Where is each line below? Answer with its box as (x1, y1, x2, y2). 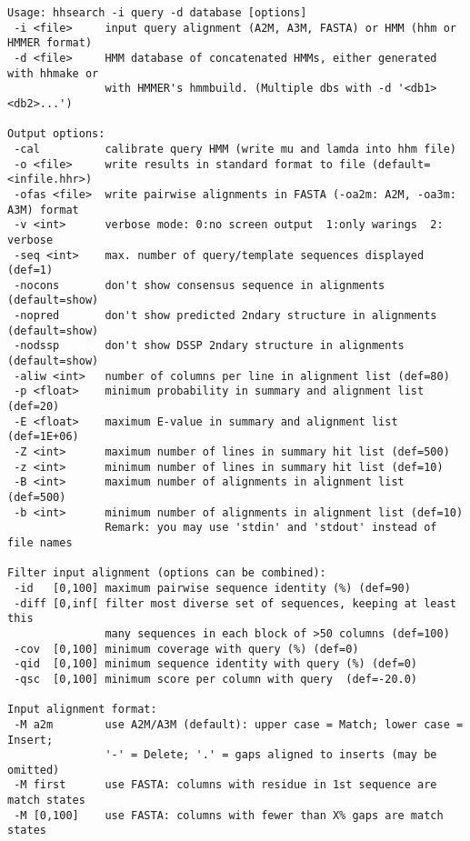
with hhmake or (7, 66, 99, 80)
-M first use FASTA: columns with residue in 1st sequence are (14, 778, 437, 792)
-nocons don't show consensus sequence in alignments (14, 278, 385, 292)
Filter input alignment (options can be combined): (7, 566, 326, 580)
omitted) (7, 763, 60, 776)
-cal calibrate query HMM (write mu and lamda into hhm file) (14, 142, 456, 155)
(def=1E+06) (7, 430, 79, 444)
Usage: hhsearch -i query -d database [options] (7, 6, 307, 19)
